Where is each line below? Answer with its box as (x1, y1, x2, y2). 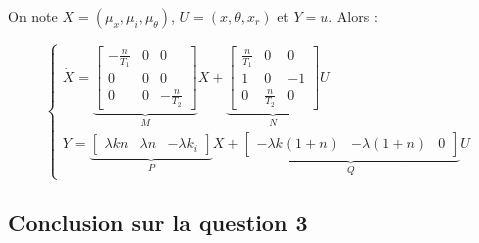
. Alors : (328, 6, 378, 26)
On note (8, 6, 58, 26)
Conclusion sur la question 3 (8, 207, 308, 238)
